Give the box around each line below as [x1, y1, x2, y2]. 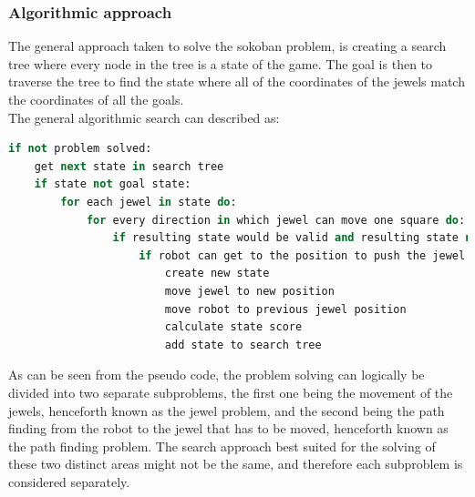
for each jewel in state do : [60, 195, 237, 208]
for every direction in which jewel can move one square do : [86, 213, 466, 227]
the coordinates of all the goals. [8, 90, 184, 108]
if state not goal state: [34, 177, 191, 191]
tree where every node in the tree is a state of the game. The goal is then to [8, 54, 433, 73]
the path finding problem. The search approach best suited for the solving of [8, 436, 436, 455]
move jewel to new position [164, 284, 335, 298]
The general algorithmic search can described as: [8, 107, 280, 127]
